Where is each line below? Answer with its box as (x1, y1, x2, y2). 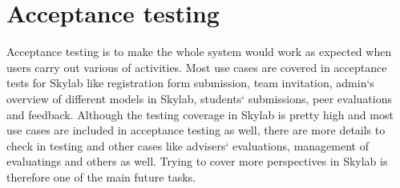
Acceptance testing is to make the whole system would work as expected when (6, 43, 392, 60)
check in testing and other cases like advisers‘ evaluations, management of (6, 137, 369, 154)
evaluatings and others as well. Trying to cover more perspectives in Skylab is (6, 153, 388, 170)
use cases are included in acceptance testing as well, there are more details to (6, 122, 386, 138)
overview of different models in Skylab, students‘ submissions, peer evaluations (6, 90, 393, 106)
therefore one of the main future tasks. (6, 168, 196, 185)
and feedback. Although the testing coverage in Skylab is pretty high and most (6, 106, 394, 122)
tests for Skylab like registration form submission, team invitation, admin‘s (6, 74, 374, 91)
